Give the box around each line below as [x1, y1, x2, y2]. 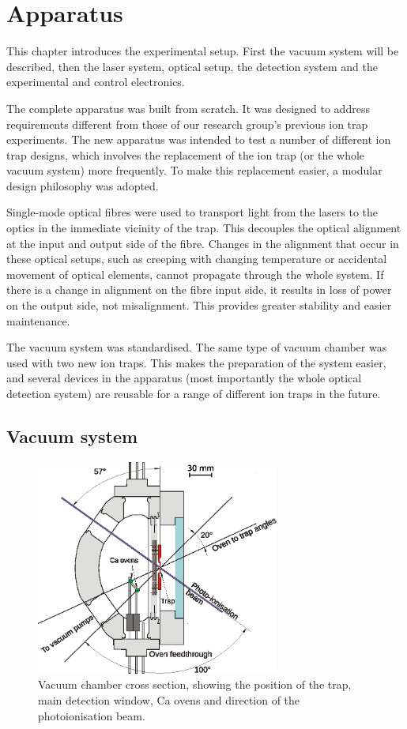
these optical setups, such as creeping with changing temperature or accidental [6, 250, 387, 267]
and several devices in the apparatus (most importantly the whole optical [6, 370, 362, 386]
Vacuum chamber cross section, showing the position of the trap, [38, 676, 352, 693]
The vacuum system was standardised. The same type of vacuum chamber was [6, 339, 387, 355]
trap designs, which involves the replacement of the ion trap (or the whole [6, 146, 365, 163]
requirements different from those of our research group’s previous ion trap [6, 115, 368, 132]
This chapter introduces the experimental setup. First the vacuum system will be [6, 43, 399, 59]
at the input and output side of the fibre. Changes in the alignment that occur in [6, 235, 399, 251]
